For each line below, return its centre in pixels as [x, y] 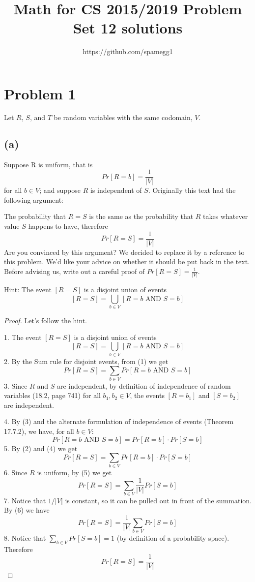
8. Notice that [25, 537]
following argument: [34, 199]
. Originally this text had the [192, 190]
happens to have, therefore [68, 226]
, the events [147, 395]
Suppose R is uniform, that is [48, 164]
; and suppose [60, 190]
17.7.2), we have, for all [39, 431]
